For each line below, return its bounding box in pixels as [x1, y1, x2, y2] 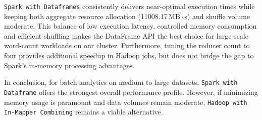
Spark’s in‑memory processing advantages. [4, 60, 135, 70]
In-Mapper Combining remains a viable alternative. [4, 106, 163, 117]
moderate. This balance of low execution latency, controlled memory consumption [4, 21, 257, 31]
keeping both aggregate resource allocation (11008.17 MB [4, 11, 180, 21]
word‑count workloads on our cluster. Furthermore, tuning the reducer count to [4, 40, 250, 51]
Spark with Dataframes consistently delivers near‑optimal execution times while [4, 1, 255, 11]
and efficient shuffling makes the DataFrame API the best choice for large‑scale [4, 30, 248, 41]
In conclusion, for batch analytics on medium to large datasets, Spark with [4, 77, 238, 87]
